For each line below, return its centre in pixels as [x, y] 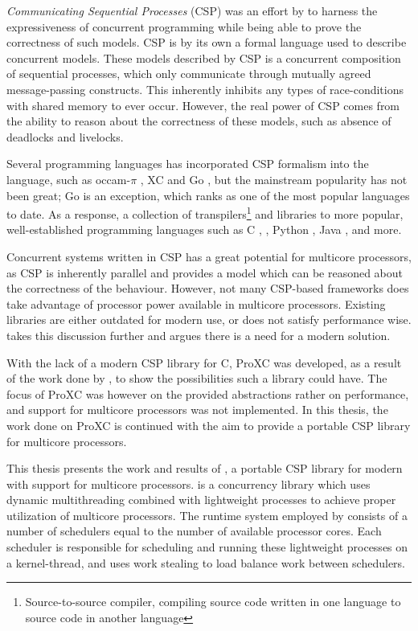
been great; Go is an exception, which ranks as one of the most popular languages [208, 195]
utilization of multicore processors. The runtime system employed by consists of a [207, 515]
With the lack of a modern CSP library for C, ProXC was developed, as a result [204, 362]
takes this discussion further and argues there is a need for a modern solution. [199, 335]
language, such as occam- [69, 179]
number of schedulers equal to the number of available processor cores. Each [194, 531]
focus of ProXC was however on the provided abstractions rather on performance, [208, 393]
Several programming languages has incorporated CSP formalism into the [188, 164]
